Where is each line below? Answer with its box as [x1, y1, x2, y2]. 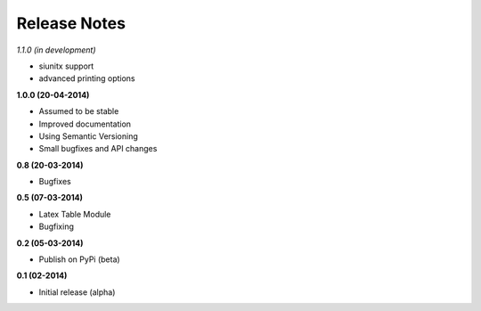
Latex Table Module [38, 209, 111, 219]
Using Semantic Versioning [38, 130, 138, 142]
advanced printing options [38, 73, 135, 84]
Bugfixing [38, 221, 75, 232]
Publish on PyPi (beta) [38, 254, 120, 265]
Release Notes [16, 13, 126, 33]
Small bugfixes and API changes [38, 143, 158, 154]
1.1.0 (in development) [16, 45, 97, 55]
